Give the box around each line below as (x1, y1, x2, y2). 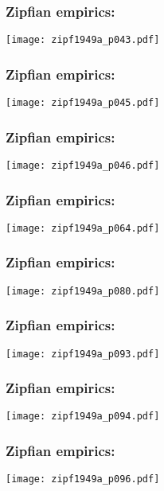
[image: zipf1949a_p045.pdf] (6, 97, 160, 109)
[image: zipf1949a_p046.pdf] (6, 159, 160, 171)
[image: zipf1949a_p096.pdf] (6, 473, 160, 485)
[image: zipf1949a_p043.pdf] (6, 34, 160, 46)
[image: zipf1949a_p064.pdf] (6, 222, 160, 234)
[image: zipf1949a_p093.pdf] (6, 348, 160, 360)
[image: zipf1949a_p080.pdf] (6, 285, 160, 297)
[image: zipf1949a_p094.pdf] (6, 411, 160, 423)
